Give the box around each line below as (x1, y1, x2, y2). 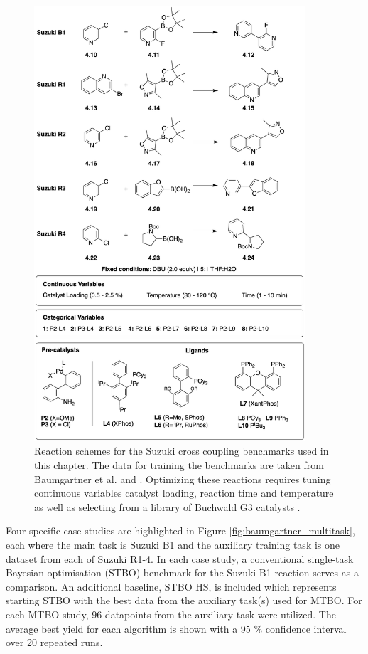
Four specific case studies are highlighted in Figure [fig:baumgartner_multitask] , (6, 523, 355, 538)
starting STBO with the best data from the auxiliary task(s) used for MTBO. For (6, 593, 362, 608)
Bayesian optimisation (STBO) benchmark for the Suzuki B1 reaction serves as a (6, 565, 359, 580)
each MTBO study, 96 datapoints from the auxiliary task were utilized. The (6, 606, 336, 621)
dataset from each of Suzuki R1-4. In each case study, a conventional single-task (6, 551, 354, 566)
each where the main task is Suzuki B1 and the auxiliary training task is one (6, 537, 340, 552)
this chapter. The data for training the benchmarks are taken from (34, 458, 324, 473)
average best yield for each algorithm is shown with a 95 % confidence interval (6, 621, 347, 635)
